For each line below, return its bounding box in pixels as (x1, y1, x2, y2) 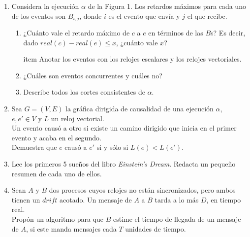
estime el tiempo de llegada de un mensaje (113, 213, 241, 224)
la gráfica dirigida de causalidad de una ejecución (65, 103, 214, 114)
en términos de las (148, 28, 203, 38)
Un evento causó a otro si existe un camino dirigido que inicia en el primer (11, 123, 237, 133)
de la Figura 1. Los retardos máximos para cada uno (88, 1, 246, 11)
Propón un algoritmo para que (11, 213, 104, 224)
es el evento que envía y (108, 10, 180, 21)
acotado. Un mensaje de (60, 194, 132, 204)
